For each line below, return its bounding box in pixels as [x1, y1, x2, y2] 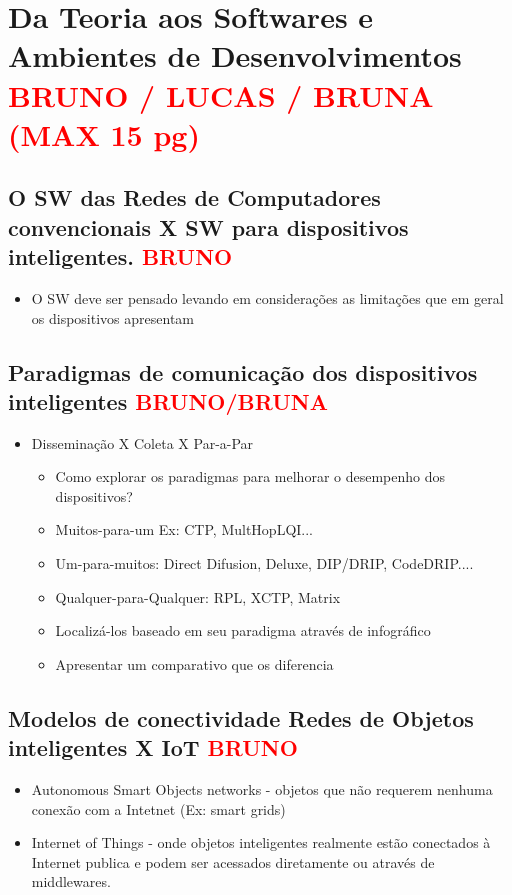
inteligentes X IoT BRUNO [8, 732, 298, 763]
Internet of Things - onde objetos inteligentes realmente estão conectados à [31, 832, 491, 853]
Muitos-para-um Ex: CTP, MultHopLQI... [55, 519, 314, 540]
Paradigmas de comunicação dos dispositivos [8, 356, 478, 387]
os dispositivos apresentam [31, 307, 194, 328]
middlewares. [31, 871, 111, 892]
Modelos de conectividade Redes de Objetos [8, 702, 474, 733]
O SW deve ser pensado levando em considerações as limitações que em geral [31, 287, 504, 308]
